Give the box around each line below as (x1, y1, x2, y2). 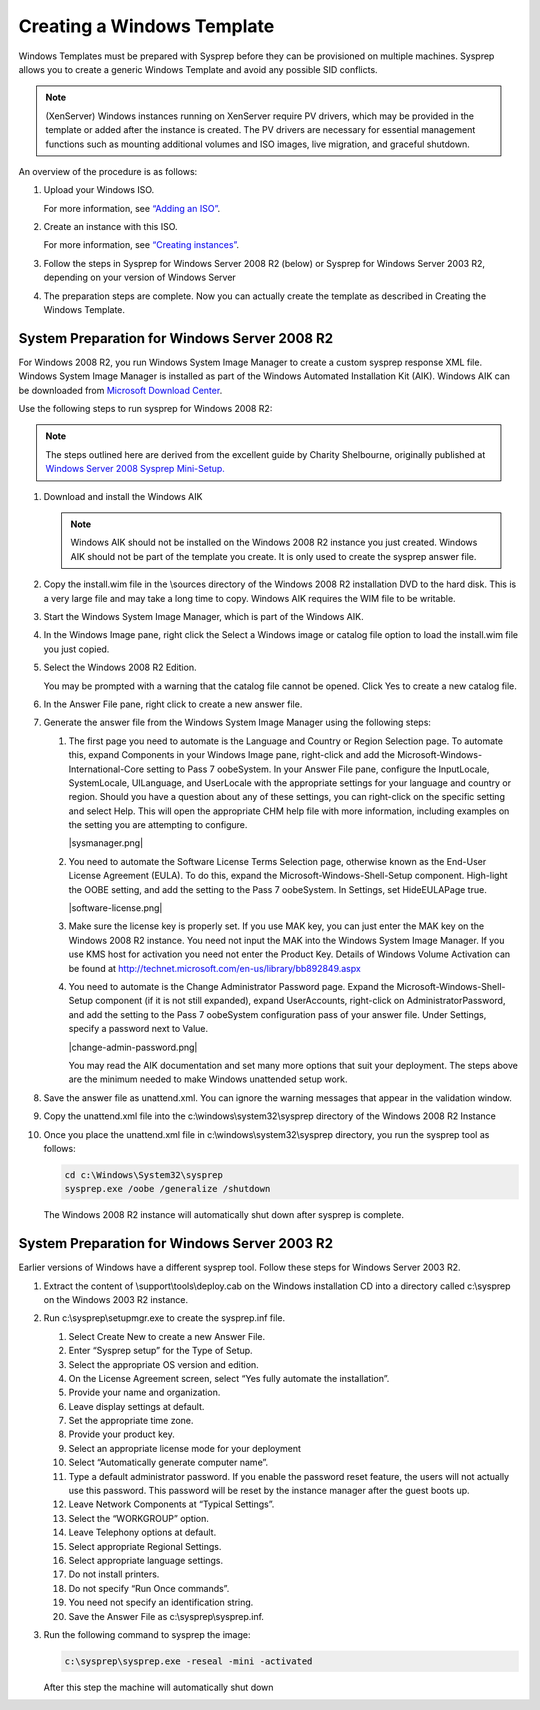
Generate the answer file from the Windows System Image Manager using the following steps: (43, 716, 432, 729)
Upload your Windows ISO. (43, 184, 155, 196)
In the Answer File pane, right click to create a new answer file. (43, 698, 303, 710)
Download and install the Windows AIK (43, 490, 203, 502)
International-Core (68, 763, 145, 775)
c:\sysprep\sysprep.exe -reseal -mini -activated (64, 1655, 313, 1667)
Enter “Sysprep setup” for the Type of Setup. (68, 1345, 254, 1357)
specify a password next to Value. (68, 1023, 209, 1035)
